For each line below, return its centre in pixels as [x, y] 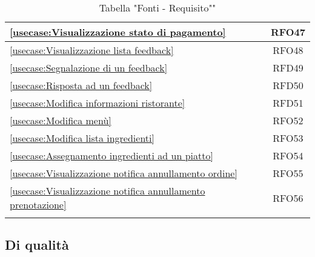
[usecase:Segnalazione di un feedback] [89, 68]
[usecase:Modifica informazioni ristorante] [98, 103]
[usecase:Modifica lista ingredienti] [82, 138]
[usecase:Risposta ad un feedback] [81, 85]
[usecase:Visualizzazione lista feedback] [92, 50]
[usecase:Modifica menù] [61, 120]
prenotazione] [38, 205]
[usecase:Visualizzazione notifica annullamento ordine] [124, 173]
